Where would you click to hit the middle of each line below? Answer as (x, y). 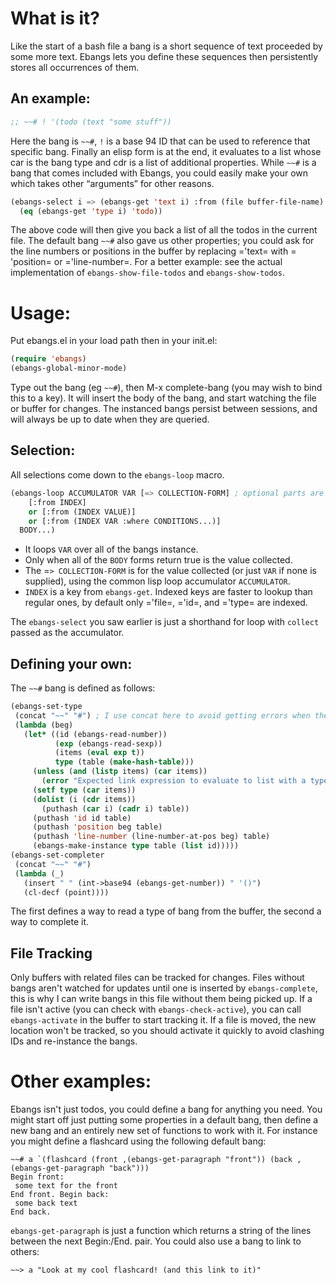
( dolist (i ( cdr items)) (84, 799)
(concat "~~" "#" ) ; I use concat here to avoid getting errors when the (171, 715)
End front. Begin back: (60, 1195)
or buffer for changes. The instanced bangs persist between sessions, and (164, 409)
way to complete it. (50, 922)
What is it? (55, 18)
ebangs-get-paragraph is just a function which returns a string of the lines (161, 1231)
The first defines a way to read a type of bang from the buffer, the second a (166, 911)
